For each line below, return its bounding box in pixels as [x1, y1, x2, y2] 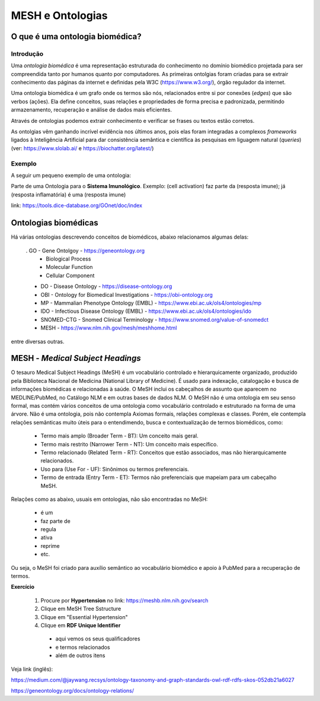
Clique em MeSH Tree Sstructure [40, 605, 121, 613]
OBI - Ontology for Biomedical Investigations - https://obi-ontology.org [40, 291, 213, 298]
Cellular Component [46, 272, 95, 279]
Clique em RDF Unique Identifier [40, 621, 121, 629]
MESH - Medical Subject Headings [11, 353, 142, 363]
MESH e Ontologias [11, 9, 108, 22]
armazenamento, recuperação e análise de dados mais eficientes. [11, 106, 172, 113]
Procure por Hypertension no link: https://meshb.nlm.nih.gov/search [40, 597, 209, 604]
